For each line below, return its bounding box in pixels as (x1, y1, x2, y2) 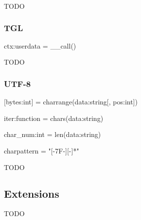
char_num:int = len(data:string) (4, 129, 101, 139)
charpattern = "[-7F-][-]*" (4, 146, 79, 155)
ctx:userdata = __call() (4, 40, 76, 51)
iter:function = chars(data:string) (4, 113, 104, 123)
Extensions (4, 186, 59, 201)
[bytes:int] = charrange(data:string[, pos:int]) (4, 97, 138, 107)
